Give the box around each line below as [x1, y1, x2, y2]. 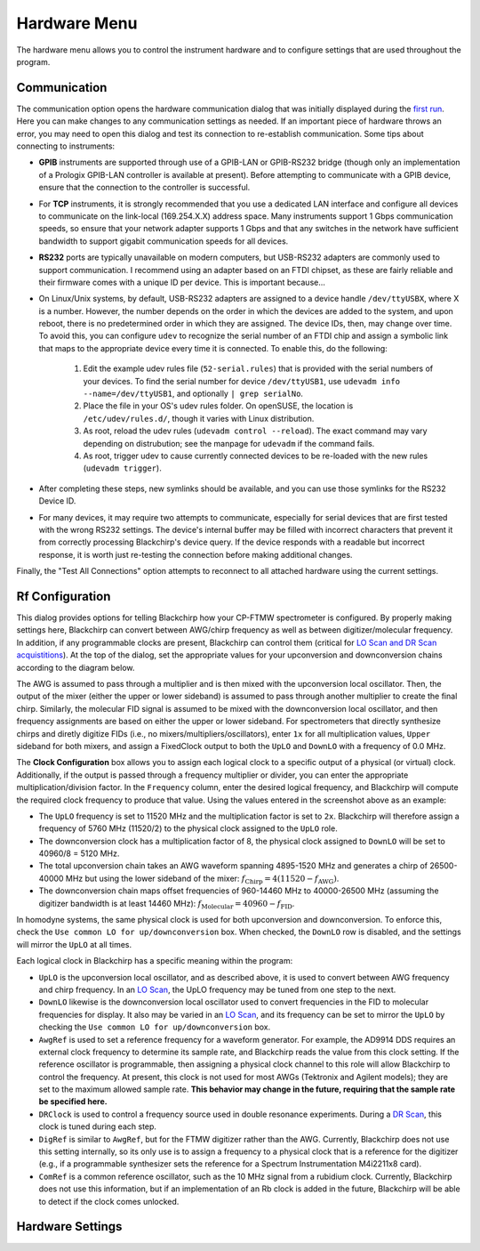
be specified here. [38, 1096, 108, 1107]
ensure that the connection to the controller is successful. [38, 182, 251, 193]
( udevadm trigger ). [83, 463, 162, 473]
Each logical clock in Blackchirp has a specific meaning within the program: [16, 956, 293, 966]
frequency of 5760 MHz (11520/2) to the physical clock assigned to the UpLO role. [38, 823, 338, 834]
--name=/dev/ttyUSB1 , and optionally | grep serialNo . [83, 388, 304, 400]
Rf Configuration [16, 588, 111, 604]
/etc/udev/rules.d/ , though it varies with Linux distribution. [83, 413, 315, 424]
